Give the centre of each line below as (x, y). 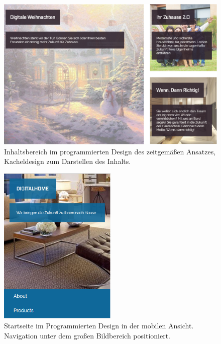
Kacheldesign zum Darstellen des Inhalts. (68, 161)
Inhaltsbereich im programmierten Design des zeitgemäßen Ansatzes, (110, 151)
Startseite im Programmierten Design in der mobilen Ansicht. (99, 326)
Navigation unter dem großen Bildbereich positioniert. (87, 335)
